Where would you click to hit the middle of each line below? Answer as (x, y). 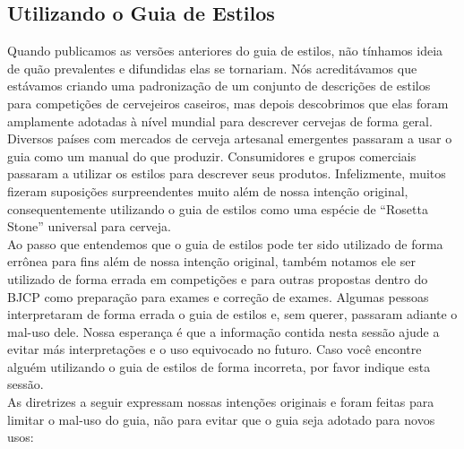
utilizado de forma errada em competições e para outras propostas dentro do (218, 278)
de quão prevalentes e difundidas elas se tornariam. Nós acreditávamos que (212, 68)
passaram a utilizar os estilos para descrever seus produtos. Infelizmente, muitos (227, 173)
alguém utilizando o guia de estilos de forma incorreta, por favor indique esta (219, 366)
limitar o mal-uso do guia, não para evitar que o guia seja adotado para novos (221, 419)
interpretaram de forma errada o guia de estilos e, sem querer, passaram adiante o (232, 314)
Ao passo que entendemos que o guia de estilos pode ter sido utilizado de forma (225, 243)
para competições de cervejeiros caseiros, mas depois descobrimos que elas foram (228, 103)
